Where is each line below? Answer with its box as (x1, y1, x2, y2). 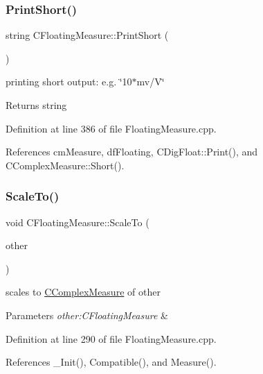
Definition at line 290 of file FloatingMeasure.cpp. (6, 331, 217, 346)
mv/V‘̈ (136, 74, 165, 89)
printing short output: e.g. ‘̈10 (6, 74, 132, 89)
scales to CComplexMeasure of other (6, 284, 161, 299)
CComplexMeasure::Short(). (6, 158, 125, 172)
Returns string (6, 98, 67, 112)
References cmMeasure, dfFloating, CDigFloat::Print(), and (6, 144, 258, 159)
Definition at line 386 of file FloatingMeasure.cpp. (6, 121, 217, 135)
